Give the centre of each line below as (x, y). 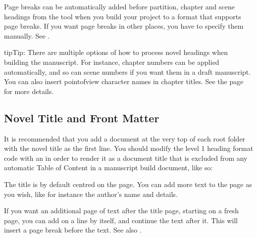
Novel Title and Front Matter (82, 118)
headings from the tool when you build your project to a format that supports (123, 16)
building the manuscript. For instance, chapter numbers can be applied (112, 62)
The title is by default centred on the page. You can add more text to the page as (128, 184)
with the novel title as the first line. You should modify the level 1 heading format (129, 148)
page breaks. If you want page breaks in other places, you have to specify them (124, 26)
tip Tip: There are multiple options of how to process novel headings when (116, 52)
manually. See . (27, 35)
